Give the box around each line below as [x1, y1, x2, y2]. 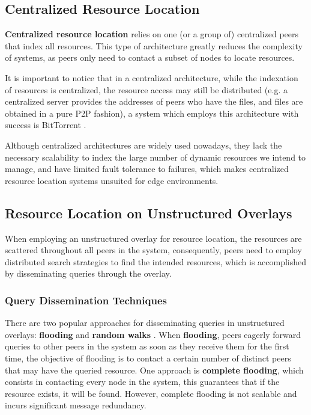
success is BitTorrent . [5, 118, 86, 131]
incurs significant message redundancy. [5, 399, 146, 411]
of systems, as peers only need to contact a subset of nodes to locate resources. [5, 51, 295, 64]
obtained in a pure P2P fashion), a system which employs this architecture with [5, 106, 299, 119]
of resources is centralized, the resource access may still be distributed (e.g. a [5, 83, 288, 96]
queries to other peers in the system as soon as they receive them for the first [5, 340, 289, 352]
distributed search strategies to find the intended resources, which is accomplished [5, 255, 307, 268]
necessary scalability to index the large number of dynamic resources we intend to [5, 150, 306, 163]
